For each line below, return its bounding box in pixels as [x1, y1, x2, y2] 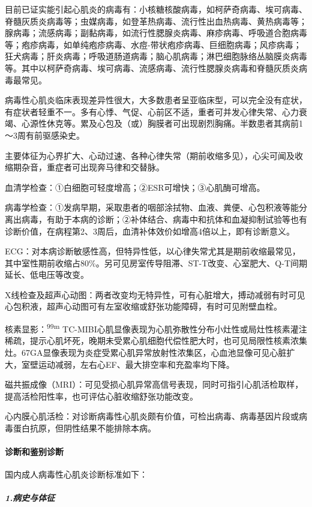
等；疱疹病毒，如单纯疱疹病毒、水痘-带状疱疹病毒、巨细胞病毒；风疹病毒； [5, 38, 302, 50]
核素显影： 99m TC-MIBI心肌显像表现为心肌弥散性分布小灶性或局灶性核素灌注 [5, 321, 307, 335]
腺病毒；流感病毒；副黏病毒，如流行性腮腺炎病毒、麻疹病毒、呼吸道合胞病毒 [5, 26, 307, 39]
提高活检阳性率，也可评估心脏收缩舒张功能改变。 [5, 389, 198, 402]
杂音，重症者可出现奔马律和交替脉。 [21, 161, 164, 173]
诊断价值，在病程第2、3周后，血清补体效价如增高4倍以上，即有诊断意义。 [5, 224, 295, 237]
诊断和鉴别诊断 [5, 445, 64, 458]
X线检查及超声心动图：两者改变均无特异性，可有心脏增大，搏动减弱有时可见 [5, 288, 305, 301]
